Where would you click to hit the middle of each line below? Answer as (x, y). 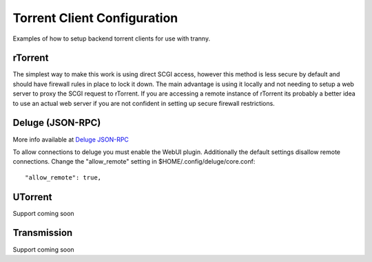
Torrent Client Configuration (95, 18)
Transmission (43, 233)
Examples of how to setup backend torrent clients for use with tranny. (111, 39)
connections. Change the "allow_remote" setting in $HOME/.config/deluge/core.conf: (134, 162)
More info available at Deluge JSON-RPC (71, 139)
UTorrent (32, 197)
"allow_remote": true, (63, 177)
